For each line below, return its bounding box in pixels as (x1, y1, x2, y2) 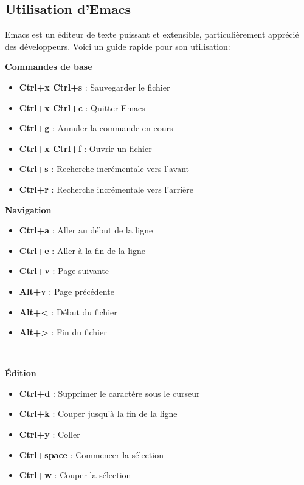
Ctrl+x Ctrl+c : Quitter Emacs (19, 101, 145, 114)
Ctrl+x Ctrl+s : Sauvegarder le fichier (19, 80, 170, 93)
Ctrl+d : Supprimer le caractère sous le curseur (19, 387, 200, 399)
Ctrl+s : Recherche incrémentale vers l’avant (19, 162, 190, 175)
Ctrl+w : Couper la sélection (19, 469, 131, 481)
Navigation (5, 203, 52, 216)
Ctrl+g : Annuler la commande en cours (19, 122, 173, 134)
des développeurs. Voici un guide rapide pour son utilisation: (5, 40, 230, 52)
